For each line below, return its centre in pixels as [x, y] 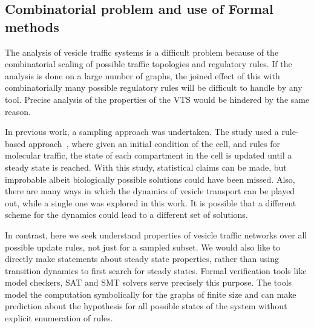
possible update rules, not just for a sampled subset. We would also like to [143, 247]
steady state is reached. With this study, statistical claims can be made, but [146, 167]
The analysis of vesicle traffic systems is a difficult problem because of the [142, 52]
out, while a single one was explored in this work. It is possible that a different [151, 202]
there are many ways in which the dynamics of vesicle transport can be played [150, 191]
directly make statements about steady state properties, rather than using [142, 259]
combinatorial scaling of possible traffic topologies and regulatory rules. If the [149, 64]
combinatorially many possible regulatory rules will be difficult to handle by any [154, 87]
